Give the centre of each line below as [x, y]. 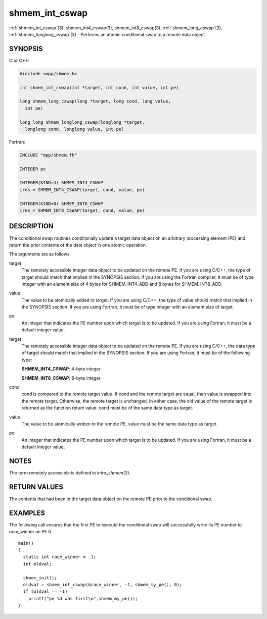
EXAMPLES [27, 513]
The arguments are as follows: [40, 254]
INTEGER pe [33, 169]
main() [26, 543]
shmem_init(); [40, 578]
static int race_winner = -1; [60, 557]
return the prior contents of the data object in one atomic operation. [78, 245]
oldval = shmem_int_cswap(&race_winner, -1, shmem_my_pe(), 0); [103, 585]
